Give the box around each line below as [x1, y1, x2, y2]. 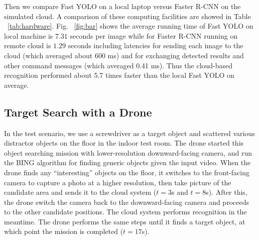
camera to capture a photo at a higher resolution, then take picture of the [4, 177, 231, 187]
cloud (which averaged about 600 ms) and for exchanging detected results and [4, 50, 244, 60]
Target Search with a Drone [4, 104, 152, 119]
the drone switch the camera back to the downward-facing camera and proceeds [4, 196, 249, 207]
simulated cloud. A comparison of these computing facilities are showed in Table [4, 11, 251, 21]
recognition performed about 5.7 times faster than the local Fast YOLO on [4, 70, 234, 80]
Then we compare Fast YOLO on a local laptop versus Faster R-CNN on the [4, 1, 241, 11]
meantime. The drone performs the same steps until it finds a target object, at [4, 216, 245, 226]
